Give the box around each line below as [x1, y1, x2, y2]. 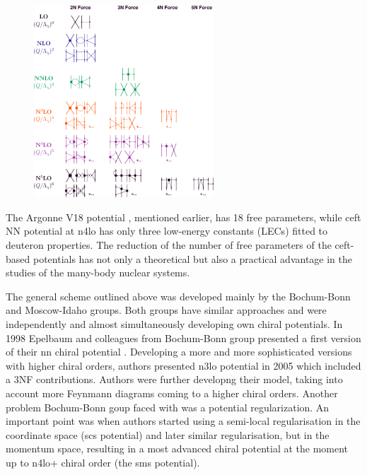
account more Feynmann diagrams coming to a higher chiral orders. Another [6, 385, 338, 400]
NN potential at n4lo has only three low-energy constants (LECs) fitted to [6, 223, 328, 238]
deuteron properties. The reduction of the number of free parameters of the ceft [6, 237, 351, 252]
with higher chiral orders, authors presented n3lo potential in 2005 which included [6, 358, 361, 373]
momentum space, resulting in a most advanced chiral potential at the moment [6, 441, 349, 456]
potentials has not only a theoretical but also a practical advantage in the [33, 251, 352, 266]
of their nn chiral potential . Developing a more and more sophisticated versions [6, 344, 352, 359]
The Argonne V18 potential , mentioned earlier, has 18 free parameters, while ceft [6, 209, 361, 224]
